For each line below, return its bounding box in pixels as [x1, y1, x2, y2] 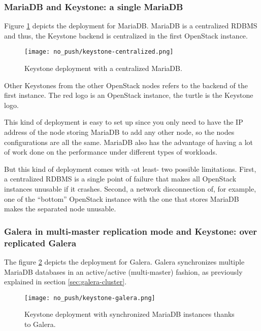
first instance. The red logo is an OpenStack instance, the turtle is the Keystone [4, 90, 253, 100]
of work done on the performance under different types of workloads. [4, 146, 218, 157]
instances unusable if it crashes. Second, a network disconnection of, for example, [4, 183, 256, 194]
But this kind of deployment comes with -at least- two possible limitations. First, [4, 163, 256, 174]
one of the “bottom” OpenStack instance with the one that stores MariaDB [4, 193, 239, 204]
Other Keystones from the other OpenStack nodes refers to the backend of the [4, 80, 248, 90]
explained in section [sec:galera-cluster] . [4, 276, 127, 287]
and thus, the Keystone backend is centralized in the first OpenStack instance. [4, 30, 248, 41]
